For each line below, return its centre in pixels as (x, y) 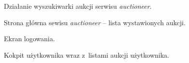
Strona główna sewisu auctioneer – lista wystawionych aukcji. (95, 22)
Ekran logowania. (29, 39)
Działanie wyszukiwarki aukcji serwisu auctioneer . (78, 6)
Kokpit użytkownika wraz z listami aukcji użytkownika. (87, 55)
